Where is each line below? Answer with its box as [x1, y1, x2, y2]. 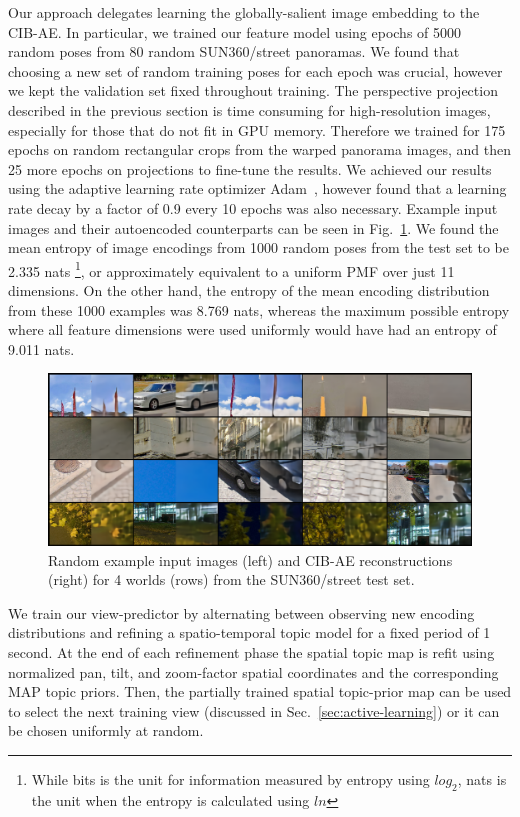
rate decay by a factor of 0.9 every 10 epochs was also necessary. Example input [8, 197, 498, 218]
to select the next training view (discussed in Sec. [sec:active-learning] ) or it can [8, 700, 500, 721]
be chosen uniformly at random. [8, 720, 204, 741]
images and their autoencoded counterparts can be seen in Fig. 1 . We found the [8, 217, 499, 238]
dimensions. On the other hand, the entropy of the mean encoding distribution [8, 279, 490, 300]
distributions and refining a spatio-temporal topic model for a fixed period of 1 [8, 622, 491, 643]
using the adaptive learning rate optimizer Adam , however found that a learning [8, 178, 507, 199]
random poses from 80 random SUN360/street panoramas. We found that [8, 41, 460, 62]
